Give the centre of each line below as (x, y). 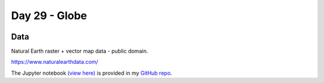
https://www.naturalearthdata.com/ (55, 62)
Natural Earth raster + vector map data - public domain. (79, 51)
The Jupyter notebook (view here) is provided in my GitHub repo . (91, 73)
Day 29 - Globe (49, 16)
